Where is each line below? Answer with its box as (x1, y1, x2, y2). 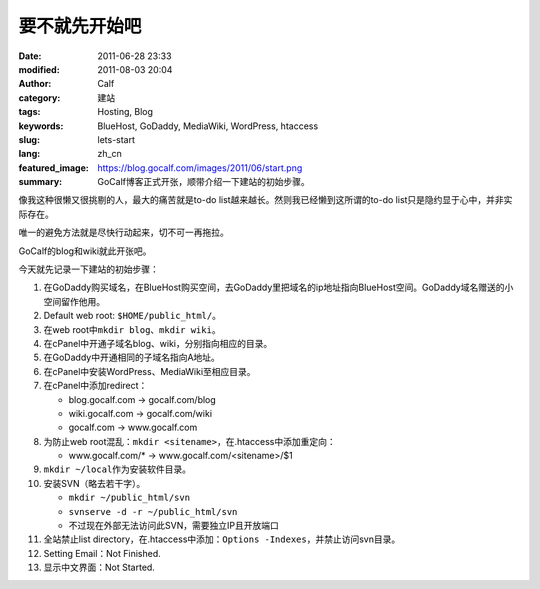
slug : (18, 133, 40, 145)
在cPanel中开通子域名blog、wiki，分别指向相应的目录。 (43, 337, 273, 349)
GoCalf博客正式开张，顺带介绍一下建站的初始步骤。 (97, 176, 310, 188)
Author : (18, 78, 52, 90)
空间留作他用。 (43, 295, 105, 307)
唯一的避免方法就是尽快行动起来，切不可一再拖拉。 (18, 226, 229, 239)
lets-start (97, 133, 135, 145)
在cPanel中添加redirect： (43, 380, 148, 392)
